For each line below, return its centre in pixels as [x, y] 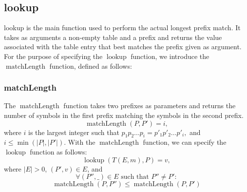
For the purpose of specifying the [53, 56]
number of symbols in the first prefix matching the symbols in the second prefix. [124, 115]
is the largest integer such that [74, 132]
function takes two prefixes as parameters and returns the [150, 106]
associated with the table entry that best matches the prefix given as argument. [123, 47]
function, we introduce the [170, 56]
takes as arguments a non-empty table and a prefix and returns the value [113, 37]
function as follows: [58, 151]
